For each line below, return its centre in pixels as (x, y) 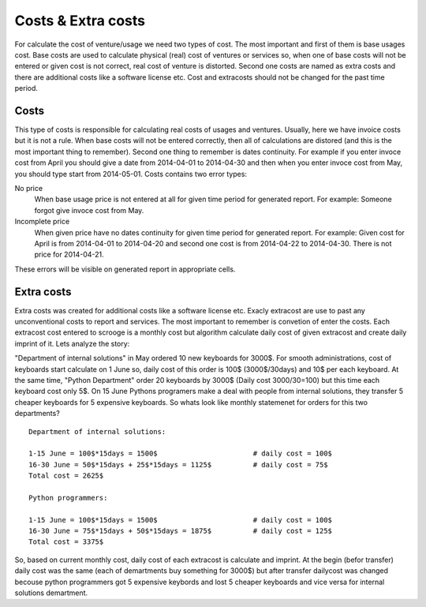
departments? (37, 414)
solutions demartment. (51, 593)
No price (29, 188)
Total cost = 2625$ (66, 476)
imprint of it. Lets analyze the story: (72, 343)
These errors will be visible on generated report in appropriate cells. (125, 269)
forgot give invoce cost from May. (89, 210)
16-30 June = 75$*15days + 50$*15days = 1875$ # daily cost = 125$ (181, 531)
